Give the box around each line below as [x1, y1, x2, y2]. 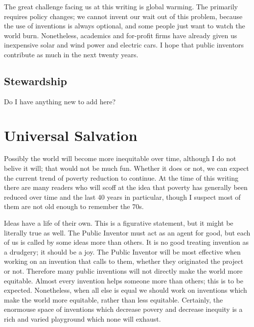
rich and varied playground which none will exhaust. [4, 313, 161, 324]
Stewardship [4, 73, 67, 88]
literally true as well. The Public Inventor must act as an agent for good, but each [4, 227, 251, 237]
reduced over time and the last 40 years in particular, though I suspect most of [4, 191, 241, 202]
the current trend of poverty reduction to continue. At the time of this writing [4, 172, 239, 183]
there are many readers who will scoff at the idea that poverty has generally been [4, 182, 248, 192]
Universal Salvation [4, 125, 138, 145]
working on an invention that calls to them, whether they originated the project [4, 256, 244, 266]
